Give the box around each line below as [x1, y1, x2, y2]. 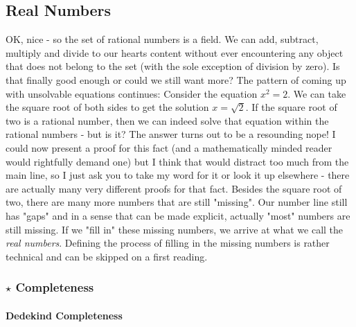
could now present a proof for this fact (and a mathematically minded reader [6, 140, 332, 154]
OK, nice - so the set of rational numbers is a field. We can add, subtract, [6, 32, 319, 46]
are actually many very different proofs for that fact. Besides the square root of [6, 181, 342, 195]
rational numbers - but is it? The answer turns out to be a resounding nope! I [6, 127, 336, 141]
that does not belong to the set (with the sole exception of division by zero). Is [6, 59, 340, 73]
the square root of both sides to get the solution [6, 100, 209, 114]
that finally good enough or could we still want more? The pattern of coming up [6, 72, 346, 87]
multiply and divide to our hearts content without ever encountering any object [6, 45, 344, 60]
